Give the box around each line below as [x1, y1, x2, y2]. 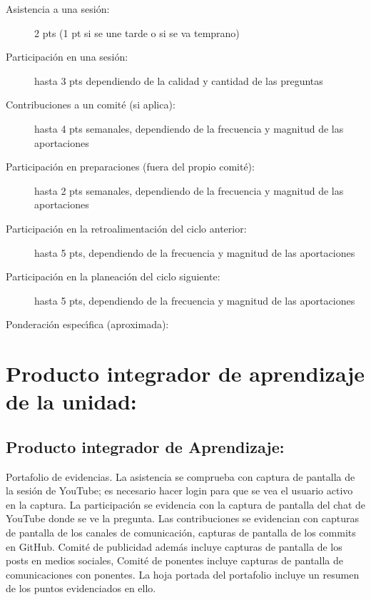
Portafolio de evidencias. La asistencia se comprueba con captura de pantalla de [6, 469, 355, 484]
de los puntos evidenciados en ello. [6, 581, 156, 596]
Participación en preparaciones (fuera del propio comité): [6, 159, 255, 174]
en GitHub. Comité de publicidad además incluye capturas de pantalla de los [6, 539, 342, 554]
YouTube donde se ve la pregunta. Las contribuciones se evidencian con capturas [6, 511, 359, 526]
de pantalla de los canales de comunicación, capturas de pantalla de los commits [6, 525, 356, 540]
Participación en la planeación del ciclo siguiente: [6, 269, 220, 284]
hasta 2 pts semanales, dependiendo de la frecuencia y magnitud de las [34, 183, 344, 198]
